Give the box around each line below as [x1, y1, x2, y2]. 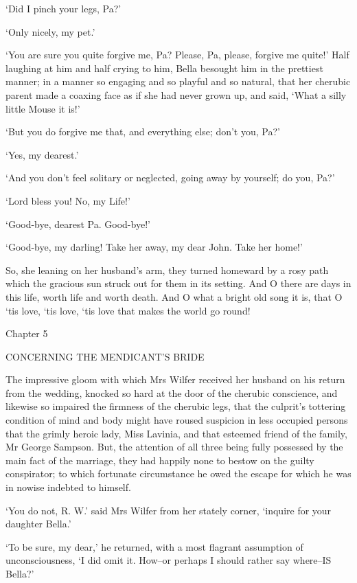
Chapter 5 [5, 326, 48, 341]
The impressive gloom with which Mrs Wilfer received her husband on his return [5, 372, 345, 387]
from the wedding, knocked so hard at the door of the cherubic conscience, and [5, 385, 338, 400]
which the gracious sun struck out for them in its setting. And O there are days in [5, 276, 352, 290]
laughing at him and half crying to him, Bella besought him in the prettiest [5, 60, 323, 75]
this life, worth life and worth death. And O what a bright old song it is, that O [5, 289, 343, 304]
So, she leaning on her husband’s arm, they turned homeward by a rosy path [5, 262, 329, 277]
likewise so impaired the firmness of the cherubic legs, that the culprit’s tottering [5, 399, 346, 413]
